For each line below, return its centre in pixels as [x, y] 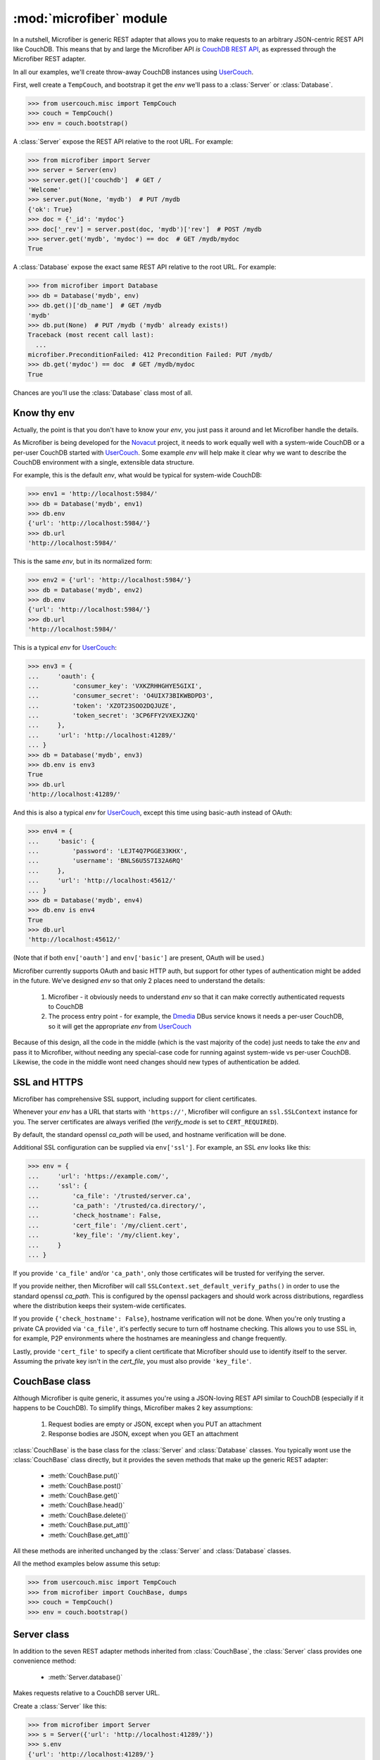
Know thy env [44, 413]
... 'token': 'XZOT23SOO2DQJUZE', [102, 705]
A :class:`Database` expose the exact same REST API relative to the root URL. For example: [145, 267]
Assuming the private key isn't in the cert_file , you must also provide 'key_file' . [132, 1362]
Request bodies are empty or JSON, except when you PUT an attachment [155, 1424]
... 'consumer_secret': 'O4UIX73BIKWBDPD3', [121, 696]
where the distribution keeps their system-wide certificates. [100, 1306]
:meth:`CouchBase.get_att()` [89, 1535]
